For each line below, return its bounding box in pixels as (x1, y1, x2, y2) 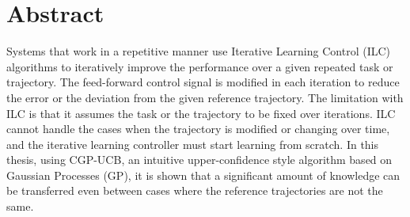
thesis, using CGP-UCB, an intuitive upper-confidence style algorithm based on (6, 151, 393, 168)
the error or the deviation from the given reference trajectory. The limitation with (6, 89, 404, 105)
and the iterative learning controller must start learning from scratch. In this (6, 135, 379, 152)
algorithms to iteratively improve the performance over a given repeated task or (6, 58, 393, 74)
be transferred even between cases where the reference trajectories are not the (6, 182, 383, 199)
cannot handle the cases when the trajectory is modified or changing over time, (6, 120, 390, 137)
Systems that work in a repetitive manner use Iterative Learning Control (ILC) (6, 43, 391, 59)
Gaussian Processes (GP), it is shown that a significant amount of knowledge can (6, 166, 401, 183)
